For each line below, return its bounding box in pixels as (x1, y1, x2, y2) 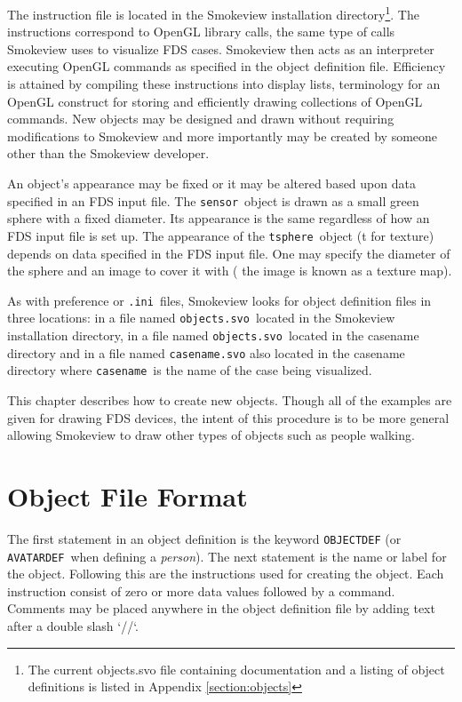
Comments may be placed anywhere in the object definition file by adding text (7, 599, 435, 618)
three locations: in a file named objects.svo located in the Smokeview (7, 308, 395, 327)
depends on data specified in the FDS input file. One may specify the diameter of (7, 243, 450, 262)
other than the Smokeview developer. (7, 144, 210, 163)
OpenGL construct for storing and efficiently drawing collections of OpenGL (7, 92, 423, 110)
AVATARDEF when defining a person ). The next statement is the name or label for (7, 546, 447, 565)
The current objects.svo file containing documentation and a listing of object (28, 659, 445, 678)
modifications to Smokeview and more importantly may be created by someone (7, 126, 438, 145)
